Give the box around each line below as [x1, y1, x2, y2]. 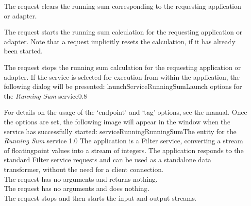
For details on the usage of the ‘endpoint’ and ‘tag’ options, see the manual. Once [4, 107, 247, 117]
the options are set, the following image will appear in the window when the [4, 116, 231, 126]
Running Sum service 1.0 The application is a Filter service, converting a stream [4, 136, 243, 146]
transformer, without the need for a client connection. [4, 164, 164, 174]
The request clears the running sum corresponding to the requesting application [4, 1, 241, 11]
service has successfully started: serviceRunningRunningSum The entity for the [4, 126, 236, 136]
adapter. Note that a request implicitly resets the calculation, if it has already [4, 36, 235, 46]
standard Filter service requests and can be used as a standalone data [4, 154, 212, 165]
